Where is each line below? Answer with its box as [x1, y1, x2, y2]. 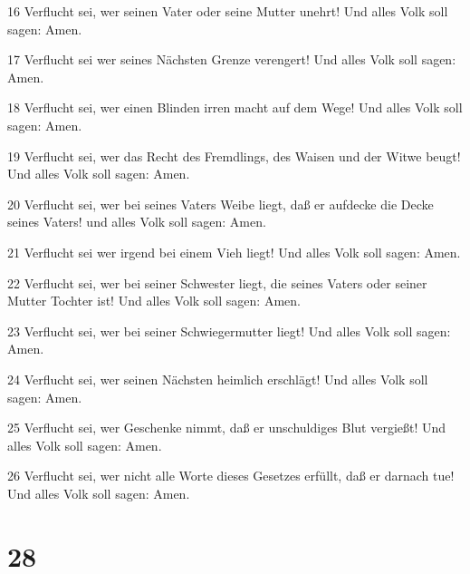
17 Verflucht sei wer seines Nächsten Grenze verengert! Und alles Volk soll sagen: [7, 50, 456, 69]
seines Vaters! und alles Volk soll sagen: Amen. [7, 212, 266, 231]
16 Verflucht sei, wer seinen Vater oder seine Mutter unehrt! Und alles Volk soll [7, 2, 448, 20]
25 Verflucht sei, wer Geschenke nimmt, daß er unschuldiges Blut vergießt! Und [7, 418, 446, 437]
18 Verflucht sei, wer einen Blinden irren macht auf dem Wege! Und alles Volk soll [7, 98, 463, 117]
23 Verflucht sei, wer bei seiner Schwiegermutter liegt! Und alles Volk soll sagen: [7, 321, 451, 340]
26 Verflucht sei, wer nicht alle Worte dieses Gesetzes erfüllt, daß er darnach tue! [7, 466, 455, 485]
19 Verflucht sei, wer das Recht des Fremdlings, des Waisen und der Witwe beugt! [7, 146, 461, 165]
